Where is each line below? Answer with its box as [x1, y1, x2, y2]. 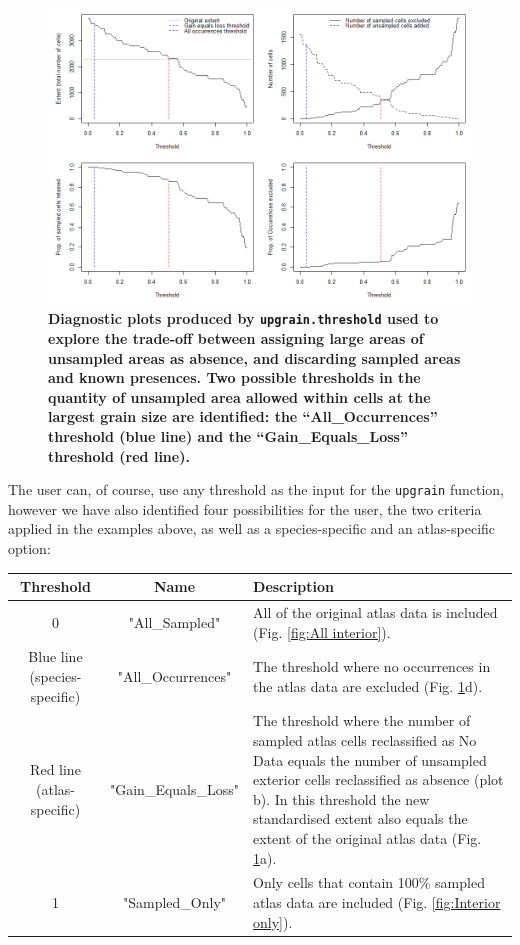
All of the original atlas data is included [253, 601, 498, 622]
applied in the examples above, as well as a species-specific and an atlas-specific [8, 518, 496, 539]
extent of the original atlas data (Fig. [253, 828, 482, 849]
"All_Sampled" [128, 611, 221, 632]
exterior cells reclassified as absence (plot [253, 769, 504, 790]
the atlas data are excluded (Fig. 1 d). [253, 675, 483, 696]
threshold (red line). [48, 445, 190, 466]
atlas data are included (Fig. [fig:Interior [253, 892, 501, 913]
